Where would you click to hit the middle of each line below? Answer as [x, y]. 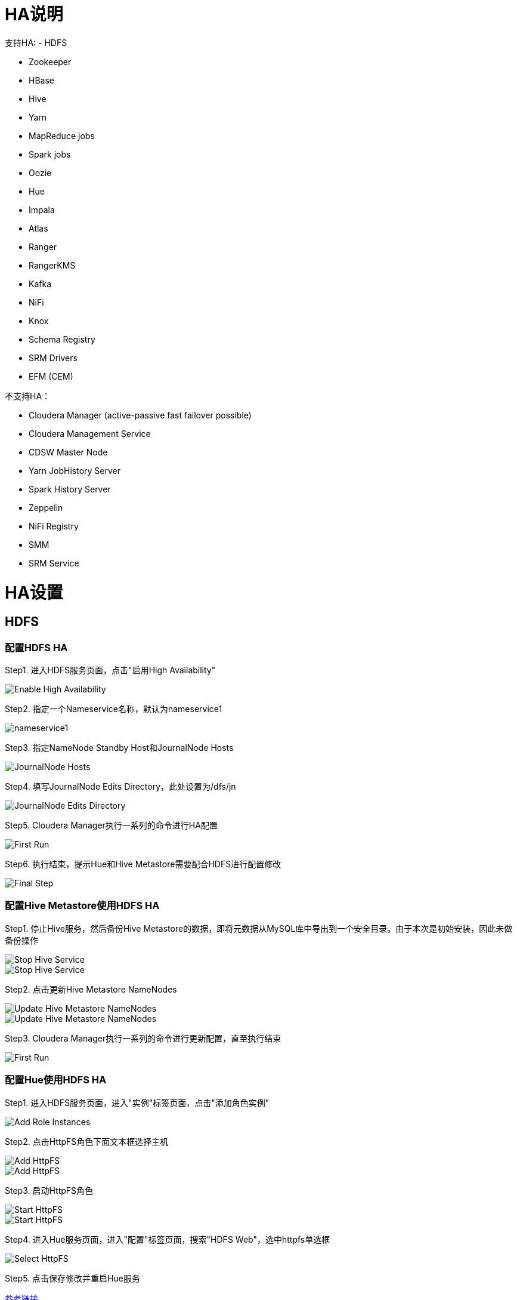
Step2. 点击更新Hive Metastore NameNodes [91, 989]
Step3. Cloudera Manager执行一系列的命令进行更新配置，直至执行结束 [143, 1038]
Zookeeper [50, 61]
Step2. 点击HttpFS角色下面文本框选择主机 [87, 1141]
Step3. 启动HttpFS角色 [49, 1190]
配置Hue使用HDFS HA [56, 1080]
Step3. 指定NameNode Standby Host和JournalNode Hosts [119, 748]
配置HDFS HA [36, 647]
